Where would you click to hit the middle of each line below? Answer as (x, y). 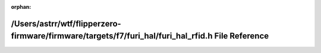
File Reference (242, 36)
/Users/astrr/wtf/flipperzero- (66, 24)
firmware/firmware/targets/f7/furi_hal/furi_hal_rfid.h (112, 36)
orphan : (21, 7)
